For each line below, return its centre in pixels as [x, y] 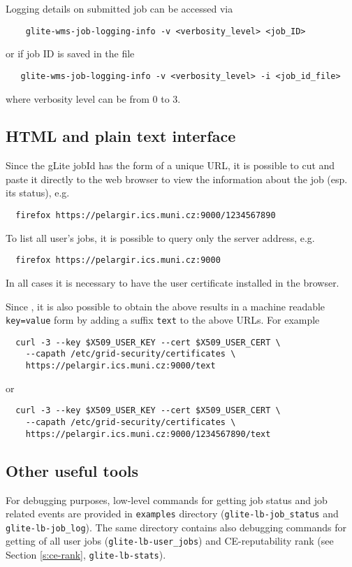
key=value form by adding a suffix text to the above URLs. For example [163, 320]
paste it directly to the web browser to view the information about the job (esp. [177, 179]
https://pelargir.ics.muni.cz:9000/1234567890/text [148, 434]
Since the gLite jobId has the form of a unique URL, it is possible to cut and [170, 165]
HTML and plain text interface [121, 136]
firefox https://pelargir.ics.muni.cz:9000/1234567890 [146, 216]
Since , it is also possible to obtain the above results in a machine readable [166, 306]
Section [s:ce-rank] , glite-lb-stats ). [86, 555]
